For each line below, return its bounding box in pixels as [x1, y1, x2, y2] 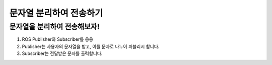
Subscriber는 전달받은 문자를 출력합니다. [22, 50, 103, 56]
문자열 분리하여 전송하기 [9, 8, 103, 19]
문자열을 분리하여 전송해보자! [9, 22, 100, 31]
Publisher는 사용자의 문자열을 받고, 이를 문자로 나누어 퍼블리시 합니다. [22, 43, 160, 49]
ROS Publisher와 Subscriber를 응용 [22, 36, 93, 42]
